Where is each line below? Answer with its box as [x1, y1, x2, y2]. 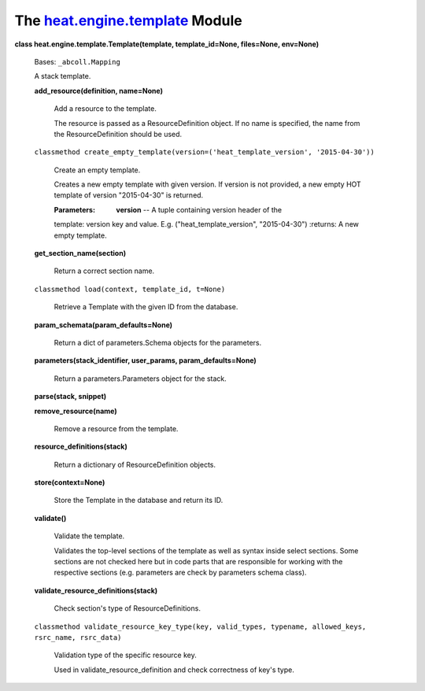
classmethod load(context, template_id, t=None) [34, 284, 226, 294]
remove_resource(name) [34, 406, 117, 416]
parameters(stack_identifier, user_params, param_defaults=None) [34, 356, 257, 365]
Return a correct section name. [54, 266, 155, 275]
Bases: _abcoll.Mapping [34, 57, 121, 66]
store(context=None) [34, 478, 105, 487]
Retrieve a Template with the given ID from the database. [54, 302, 238, 312]
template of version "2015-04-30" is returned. [54, 190, 204, 200]
